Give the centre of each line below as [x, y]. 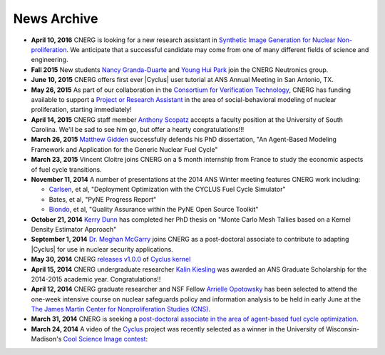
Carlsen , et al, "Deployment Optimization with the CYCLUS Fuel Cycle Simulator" [167, 190]
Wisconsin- [343, 329]
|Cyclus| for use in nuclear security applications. [102, 249]
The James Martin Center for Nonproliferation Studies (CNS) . [120, 309]
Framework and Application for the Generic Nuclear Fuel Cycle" [124, 149]
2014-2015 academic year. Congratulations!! [96, 279]
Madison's [46, 339]
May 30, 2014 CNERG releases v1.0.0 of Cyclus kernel [111, 259]
